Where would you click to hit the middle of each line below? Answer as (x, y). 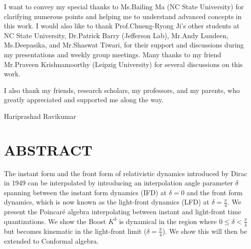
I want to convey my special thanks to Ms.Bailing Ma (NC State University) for (124, 6)
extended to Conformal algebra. (51, 240)
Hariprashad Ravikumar (40, 116)
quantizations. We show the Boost (55, 221)
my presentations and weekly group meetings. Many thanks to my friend (113, 54)
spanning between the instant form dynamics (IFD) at (85, 192)
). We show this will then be (205, 231)
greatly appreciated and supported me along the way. (84, 100)
